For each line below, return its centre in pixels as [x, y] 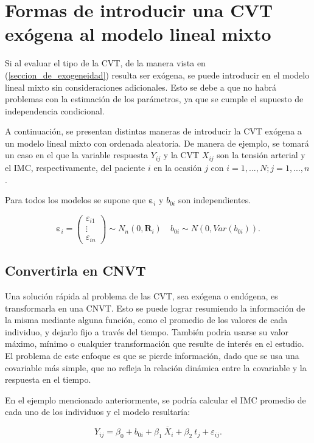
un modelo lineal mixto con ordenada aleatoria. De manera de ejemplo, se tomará [157, 143]
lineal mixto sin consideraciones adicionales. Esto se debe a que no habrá [141, 87]
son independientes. [215, 200]
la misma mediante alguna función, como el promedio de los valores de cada [146, 320]
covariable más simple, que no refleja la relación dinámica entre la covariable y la [156, 367]
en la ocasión [178, 167]
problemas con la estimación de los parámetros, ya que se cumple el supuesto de [154, 99]
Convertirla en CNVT [75, 270]
